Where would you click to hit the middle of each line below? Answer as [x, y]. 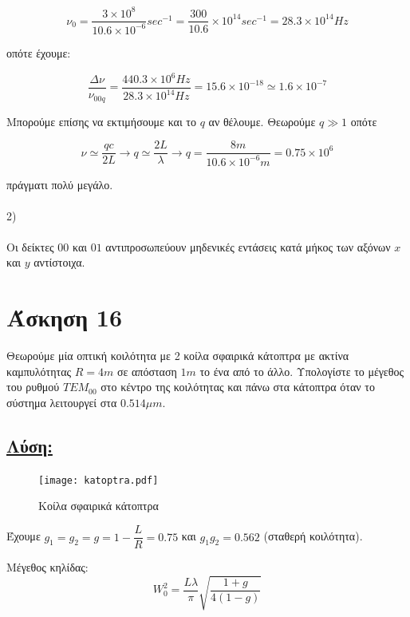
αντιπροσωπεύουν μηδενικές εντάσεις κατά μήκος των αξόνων [248, 246]
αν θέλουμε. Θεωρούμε [262, 121]
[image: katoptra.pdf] [99, 480]
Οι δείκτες [30, 246]
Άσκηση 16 [65, 317]
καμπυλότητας [39, 371]
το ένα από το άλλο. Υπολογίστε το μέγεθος [302, 371]
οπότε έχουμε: [39, 52]
